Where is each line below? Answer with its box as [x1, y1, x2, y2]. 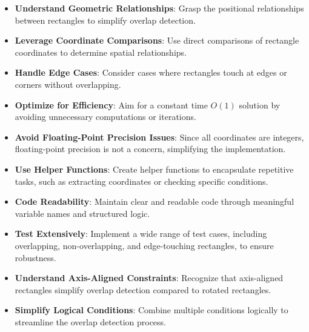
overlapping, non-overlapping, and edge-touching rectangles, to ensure [15, 239, 274, 251]
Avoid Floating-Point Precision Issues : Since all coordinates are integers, [15, 130, 304, 143]
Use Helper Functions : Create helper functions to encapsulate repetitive [15, 162, 294, 175]
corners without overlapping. [15, 78, 121, 90]
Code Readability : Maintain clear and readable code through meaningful [15, 195, 294, 208]
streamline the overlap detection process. [15, 315, 167, 328]
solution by [239, 98, 281, 111]
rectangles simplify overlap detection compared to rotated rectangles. [15, 283, 271, 296]
